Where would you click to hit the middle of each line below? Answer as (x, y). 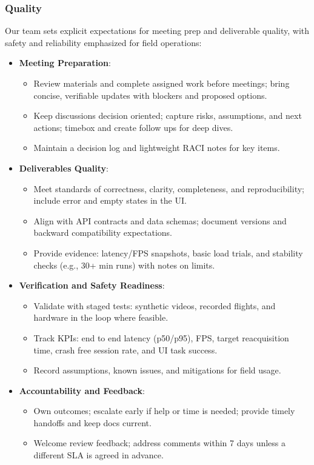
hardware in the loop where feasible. (101, 317)
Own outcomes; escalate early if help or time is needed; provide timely (164, 411)
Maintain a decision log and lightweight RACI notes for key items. (157, 148)
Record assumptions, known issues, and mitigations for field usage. (157, 370)
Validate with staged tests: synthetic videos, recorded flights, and (155, 305)
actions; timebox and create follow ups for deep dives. (133, 127)
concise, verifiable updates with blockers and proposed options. (150, 95)
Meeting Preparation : (65, 63)
